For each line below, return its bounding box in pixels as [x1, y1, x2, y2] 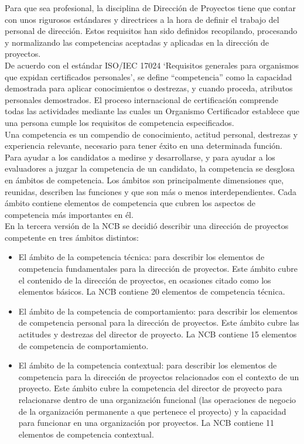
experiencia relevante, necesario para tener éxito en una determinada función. [5, 139, 282, 152]
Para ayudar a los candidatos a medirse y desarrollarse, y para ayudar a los [5, 151, 275, 163]
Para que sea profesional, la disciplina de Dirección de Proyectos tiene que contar [5, 2, 296, 13]
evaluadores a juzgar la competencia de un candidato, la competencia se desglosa [5, 162, 295, 175]
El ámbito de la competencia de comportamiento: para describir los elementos [18, 305, 298, 317]
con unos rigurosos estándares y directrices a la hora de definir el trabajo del [5, 13, 279, 25]
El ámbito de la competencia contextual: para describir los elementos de [18, 359, 277, 371]
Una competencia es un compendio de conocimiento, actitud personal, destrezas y [5, 128, 298, 140]
